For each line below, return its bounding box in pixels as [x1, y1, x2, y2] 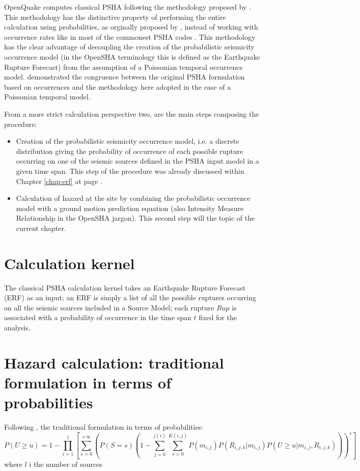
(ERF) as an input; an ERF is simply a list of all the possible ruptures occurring [4, 292, 257, 303]
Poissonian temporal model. [4, 91, 91, 102]
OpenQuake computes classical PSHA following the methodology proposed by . [4, 2, 252, 12]
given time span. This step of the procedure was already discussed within [16, 165, 244, 176]
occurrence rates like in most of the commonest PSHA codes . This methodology [4, 31, 256, 42]
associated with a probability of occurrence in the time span [4, 312, 191, 323]
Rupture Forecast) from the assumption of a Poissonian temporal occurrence [4, 61, 243, 72]
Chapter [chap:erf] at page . [16, 175, 103, 186]
